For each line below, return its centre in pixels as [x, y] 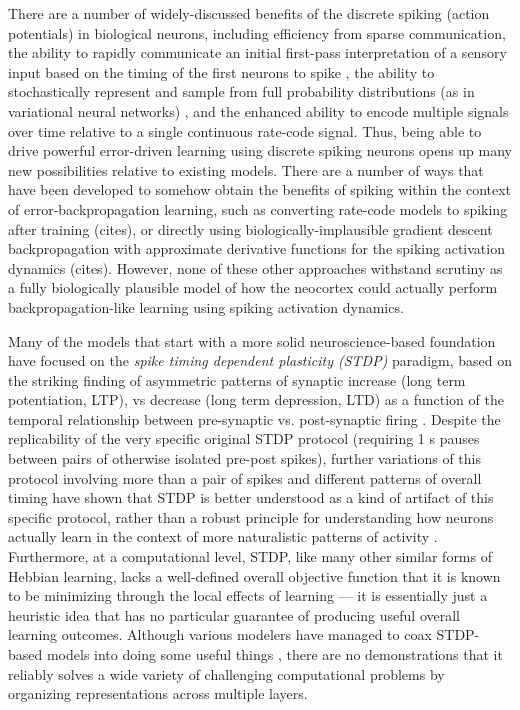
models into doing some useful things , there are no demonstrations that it [274, 654]
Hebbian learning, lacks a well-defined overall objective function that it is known [254, 575]
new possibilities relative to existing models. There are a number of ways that [246, 169]
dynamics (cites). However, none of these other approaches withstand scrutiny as [255, 267]
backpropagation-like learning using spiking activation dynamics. [206, 306]
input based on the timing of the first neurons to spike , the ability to [221, 71]
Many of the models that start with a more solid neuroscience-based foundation [252, 340]
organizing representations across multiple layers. [158, 693]
